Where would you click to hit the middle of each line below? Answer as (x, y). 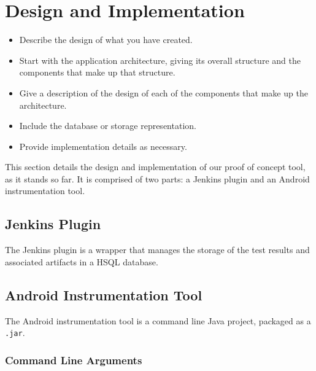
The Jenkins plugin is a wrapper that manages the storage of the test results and (157, 250)
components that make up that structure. (97, 72)
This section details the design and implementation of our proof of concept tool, (155, 167)
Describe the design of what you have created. (106, 40)
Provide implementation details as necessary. (103, 146)
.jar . (15, 333)
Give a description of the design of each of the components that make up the (164, 92)
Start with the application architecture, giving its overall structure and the (160, 60)
